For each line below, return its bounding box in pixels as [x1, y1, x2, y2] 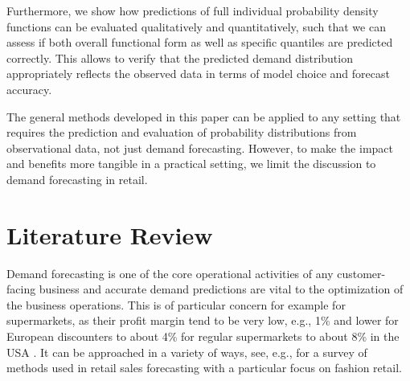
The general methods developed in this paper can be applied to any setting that [6, 108, 401, 125]
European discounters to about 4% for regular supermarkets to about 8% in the [6, 328, 400, 345]
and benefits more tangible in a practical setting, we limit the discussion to [6, 155, 376, 172]
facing [6, 281, 36, 297]
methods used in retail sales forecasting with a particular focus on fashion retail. [6, 359, 402, 376]
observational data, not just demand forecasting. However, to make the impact [6, 139, 393, 156]
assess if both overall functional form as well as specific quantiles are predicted [6, 34, 393, 51]
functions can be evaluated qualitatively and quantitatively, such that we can [6, 18, 386, 35]
